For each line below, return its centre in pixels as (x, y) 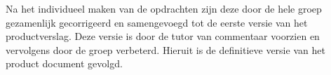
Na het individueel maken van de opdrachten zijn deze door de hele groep (164, 8)
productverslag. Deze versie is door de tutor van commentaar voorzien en (163, 36)
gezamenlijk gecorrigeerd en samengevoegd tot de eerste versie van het (157, 22)
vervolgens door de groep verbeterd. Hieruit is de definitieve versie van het (165, 49)
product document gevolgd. (64, 63)
